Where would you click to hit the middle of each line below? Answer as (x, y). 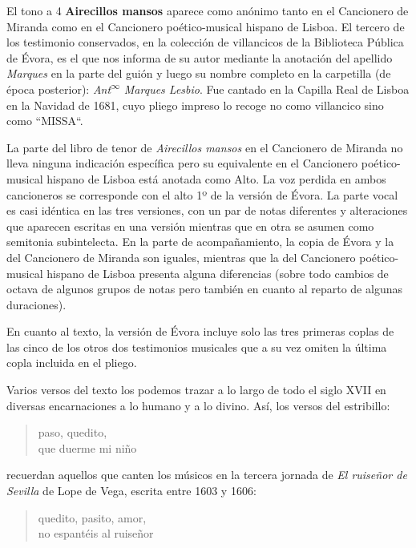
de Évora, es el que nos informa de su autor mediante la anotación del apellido (200, 57)
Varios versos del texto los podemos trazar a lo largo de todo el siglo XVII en (196, 390)
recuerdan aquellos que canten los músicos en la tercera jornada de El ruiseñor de (207, 475)
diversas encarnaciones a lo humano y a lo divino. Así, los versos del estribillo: (198, 405)
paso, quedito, (73, 432)
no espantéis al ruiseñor (96, 533)
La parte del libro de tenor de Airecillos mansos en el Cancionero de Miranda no (205, 147)
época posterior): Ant (59, 89)
